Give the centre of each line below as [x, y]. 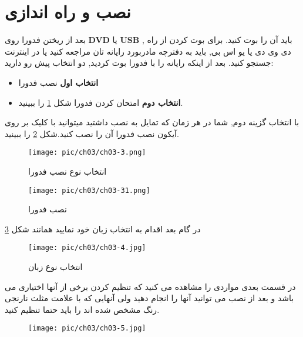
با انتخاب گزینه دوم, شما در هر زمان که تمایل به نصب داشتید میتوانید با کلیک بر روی [152, 122]
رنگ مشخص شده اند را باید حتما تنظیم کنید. [82, 309]
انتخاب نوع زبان [55, 267]
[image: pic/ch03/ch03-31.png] [89, 190]
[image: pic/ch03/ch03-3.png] [87, 153]
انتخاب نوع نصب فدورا [68, 171]
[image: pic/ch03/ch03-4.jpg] [87, 248]
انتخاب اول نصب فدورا [58, 82]
